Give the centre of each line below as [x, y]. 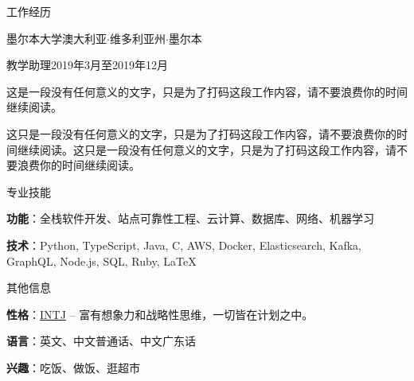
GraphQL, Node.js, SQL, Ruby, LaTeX [102, 260]
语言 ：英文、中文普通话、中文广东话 [101, 341]
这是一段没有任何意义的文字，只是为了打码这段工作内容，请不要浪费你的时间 [207, 91]
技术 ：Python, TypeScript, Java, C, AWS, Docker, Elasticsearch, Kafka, [184, 245]
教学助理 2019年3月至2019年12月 [87, 65]
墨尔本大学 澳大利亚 [57, 38]
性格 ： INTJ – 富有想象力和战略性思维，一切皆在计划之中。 [160, 314]
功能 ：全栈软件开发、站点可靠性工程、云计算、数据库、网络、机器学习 [190, 218]
